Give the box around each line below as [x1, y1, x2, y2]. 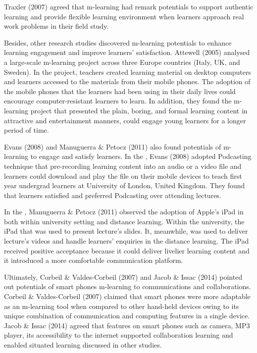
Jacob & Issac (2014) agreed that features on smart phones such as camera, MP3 [4, 320, 250, 330]
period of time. [4, 125, 49, 135]
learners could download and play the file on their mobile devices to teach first [4, 170, 242, 181]
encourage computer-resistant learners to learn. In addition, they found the [4, 96, 232, 106]
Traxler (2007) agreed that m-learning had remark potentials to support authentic [4, 1, 254, 11]
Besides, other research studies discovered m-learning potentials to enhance [4, 37, 232, 48]
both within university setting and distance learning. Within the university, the [4, 216, 245, 226]
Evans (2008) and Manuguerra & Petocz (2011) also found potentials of [4, 141, 221, 151]
